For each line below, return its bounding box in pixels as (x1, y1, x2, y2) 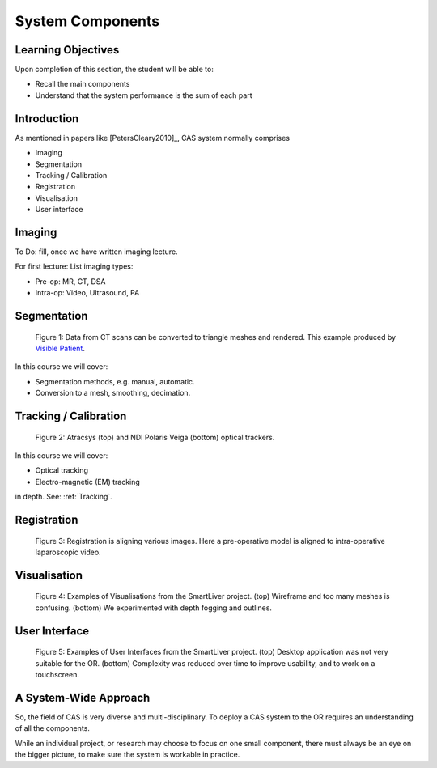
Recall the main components (35, 79, 130, 89)
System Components (15, 12, 160, 30)
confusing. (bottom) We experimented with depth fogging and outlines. (35, 603, 273, 613)
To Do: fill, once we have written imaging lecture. (15, 247, 178, 257)
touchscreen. (35, 669, 80, 679)
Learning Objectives (15, 43, 120, 57)
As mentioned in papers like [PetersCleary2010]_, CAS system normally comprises (15, 133, 291, 142)
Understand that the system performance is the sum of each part (35, 90, 252, 100)
